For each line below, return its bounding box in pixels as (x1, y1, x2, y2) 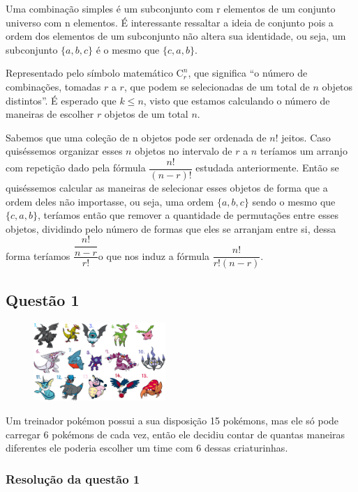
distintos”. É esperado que (6, 93, 117, 107)
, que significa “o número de (188, 66, 308, 80)
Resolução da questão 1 (6, 470, 140, 487)
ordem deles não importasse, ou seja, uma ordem (6, 194, 214, 208)
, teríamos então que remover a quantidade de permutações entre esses (37, 208, 338, 222)
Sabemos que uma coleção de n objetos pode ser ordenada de (6, 130, 267, 144)
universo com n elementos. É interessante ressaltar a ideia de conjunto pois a (6, 15, 334, 29)
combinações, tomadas (6, 79, 101, 93)
